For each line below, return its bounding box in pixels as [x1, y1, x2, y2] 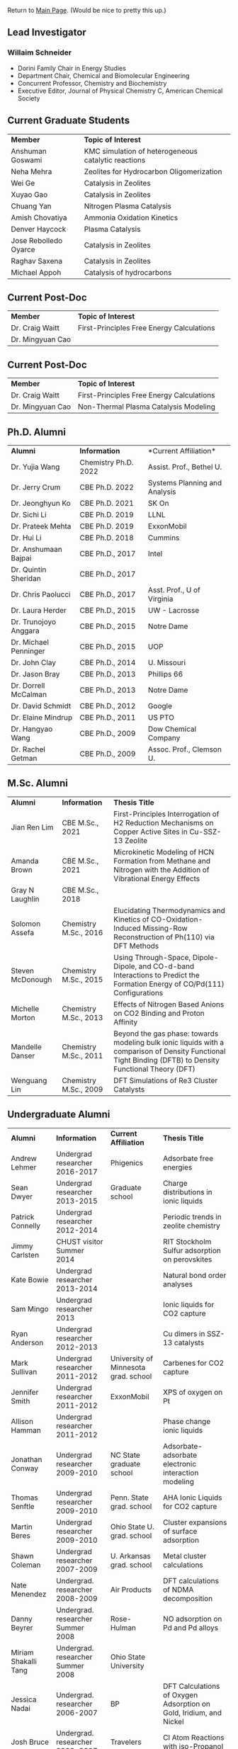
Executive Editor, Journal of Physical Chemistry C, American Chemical [17, 86, 223, 95]
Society [17, 94, 40, 102]
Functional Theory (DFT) [113, 1064, 196, 1074]
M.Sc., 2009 [62, 1084, 103, 1094]
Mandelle [11, 1041, 42, 1051]
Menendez [11, 1589, 47, 1599]
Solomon [11, 919, 41, 929]
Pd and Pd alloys [162, 1622, 219, 1632]
